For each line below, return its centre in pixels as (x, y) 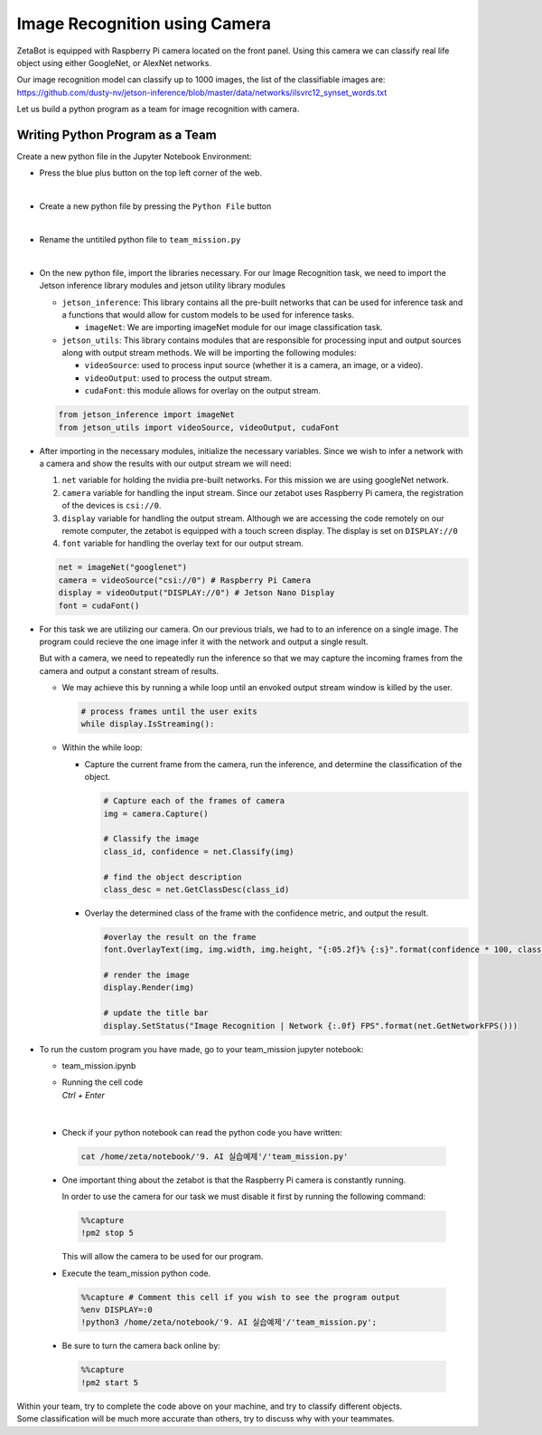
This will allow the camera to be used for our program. (163, 1257)
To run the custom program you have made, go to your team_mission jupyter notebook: (201, 1049)
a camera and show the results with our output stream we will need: (165, 464)
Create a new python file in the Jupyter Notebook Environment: (134, 157)
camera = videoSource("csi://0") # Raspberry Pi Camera (185, 580)
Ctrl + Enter (84, 1095)
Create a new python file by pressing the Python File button (155, 206)
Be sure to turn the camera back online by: (141, 1346)
